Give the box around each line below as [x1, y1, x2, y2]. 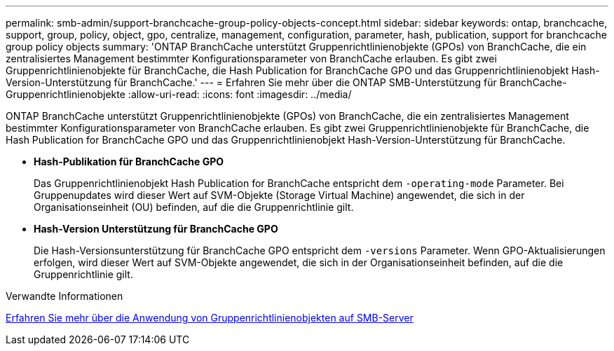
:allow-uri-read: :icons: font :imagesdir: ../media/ [128, 88, 352, 100]
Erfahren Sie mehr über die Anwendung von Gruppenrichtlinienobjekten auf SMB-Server [6, 312, 414, 324]
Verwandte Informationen [6, 290, 123, 302]
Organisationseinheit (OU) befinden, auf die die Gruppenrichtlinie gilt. [34, 201, 354, 213]
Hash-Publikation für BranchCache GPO [34, 156, 224, 167]
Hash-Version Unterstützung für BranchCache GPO [34, 223, 278, 235]
